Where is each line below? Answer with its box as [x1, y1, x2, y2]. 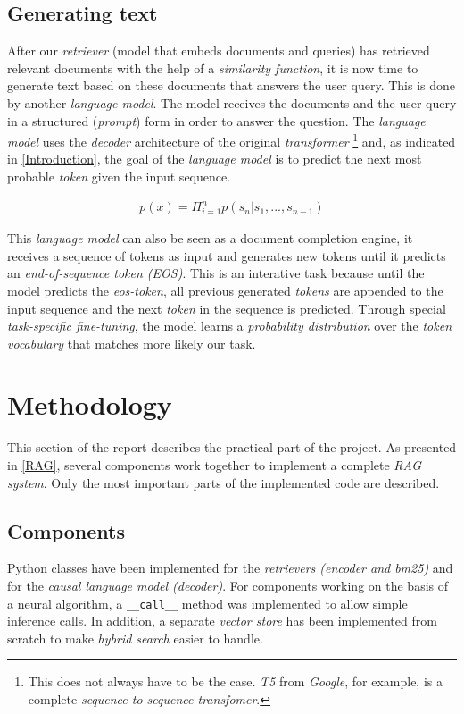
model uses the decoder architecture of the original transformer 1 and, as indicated [7, 130, 456, 150]
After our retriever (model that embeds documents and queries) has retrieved [7, 41, 430, 60]
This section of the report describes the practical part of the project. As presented [7, 438, 457, 457]
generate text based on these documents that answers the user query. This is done [7, 76, 455, 95]
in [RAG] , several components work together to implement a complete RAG [7, 456, 422, 475]
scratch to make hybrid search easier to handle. [7, 628, 263, 647]
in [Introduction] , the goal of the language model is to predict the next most [7, 149, 422, 168]
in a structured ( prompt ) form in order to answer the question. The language [7, 111, 426, 130]
